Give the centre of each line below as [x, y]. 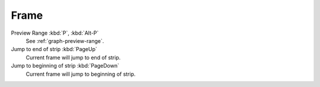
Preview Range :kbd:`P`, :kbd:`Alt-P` [55, 33]
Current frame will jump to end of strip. [73, 57]
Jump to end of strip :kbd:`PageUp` [54, 49]
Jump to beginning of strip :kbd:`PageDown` [65, 66]
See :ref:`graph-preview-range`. [65, 41]
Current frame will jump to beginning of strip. [81, 74]
